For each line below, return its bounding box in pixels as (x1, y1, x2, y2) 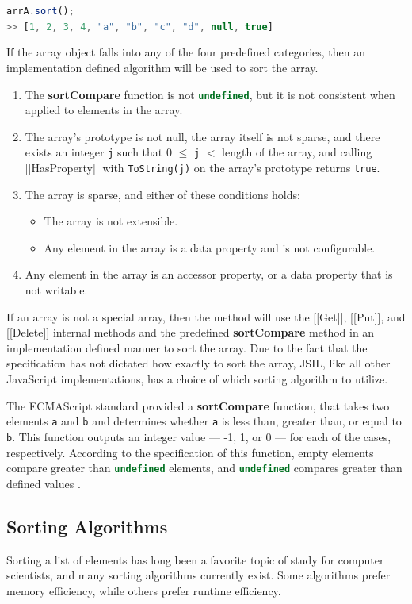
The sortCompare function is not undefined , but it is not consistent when (25, 86, 395, 102)
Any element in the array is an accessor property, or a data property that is (25, 266, 393, 283)
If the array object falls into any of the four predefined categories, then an (6, 44, 366, 60)
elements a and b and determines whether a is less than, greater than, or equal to (6, 413, 402, 429)
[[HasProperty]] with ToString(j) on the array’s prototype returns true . (25, 160, 380, 175)
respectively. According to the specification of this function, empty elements (6, 444, 374, 460)
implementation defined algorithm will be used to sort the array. (6, 59, 319, 75)
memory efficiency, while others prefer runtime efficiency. (6, 582, 281, 598)
